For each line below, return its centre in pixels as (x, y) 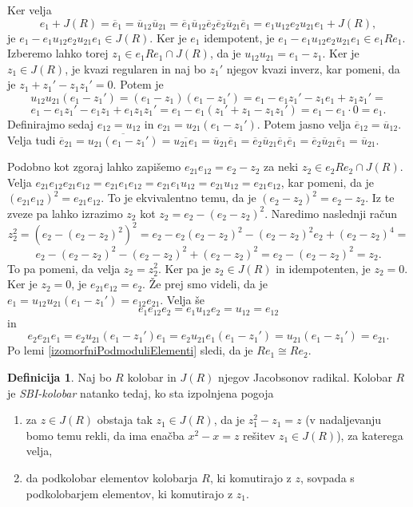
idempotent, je (239, 37)
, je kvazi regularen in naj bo (135, 68)
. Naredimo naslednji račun (331, 213)
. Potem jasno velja (304, 123)
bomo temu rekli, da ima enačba (105, 435)
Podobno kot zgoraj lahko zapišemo (94, 166)
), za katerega (370, 435)
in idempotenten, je (323, 268)
